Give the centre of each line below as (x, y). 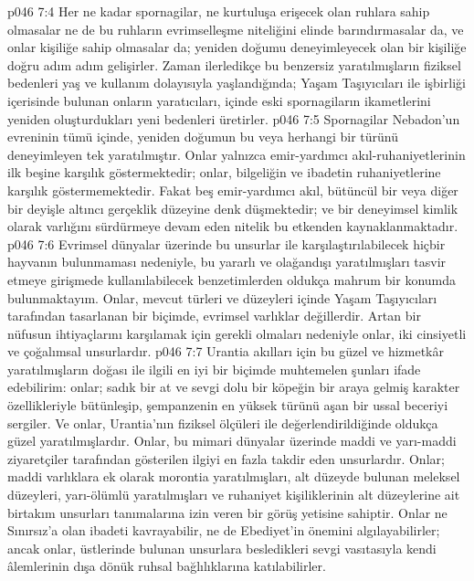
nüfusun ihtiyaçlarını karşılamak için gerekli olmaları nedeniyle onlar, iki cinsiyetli (237, 333)
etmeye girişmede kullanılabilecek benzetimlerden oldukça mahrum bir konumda (232, 279)
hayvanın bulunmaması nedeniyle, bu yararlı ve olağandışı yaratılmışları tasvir (227, 262)
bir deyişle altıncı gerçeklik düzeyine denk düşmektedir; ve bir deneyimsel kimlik (233, 208)
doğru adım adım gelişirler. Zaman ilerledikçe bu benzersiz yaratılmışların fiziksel (234, 64)
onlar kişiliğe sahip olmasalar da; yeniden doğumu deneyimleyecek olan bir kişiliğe (237, 47)
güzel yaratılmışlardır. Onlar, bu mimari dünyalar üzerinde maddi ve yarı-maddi (232, 441)
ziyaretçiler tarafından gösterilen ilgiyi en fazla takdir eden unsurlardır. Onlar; (226, 458)
